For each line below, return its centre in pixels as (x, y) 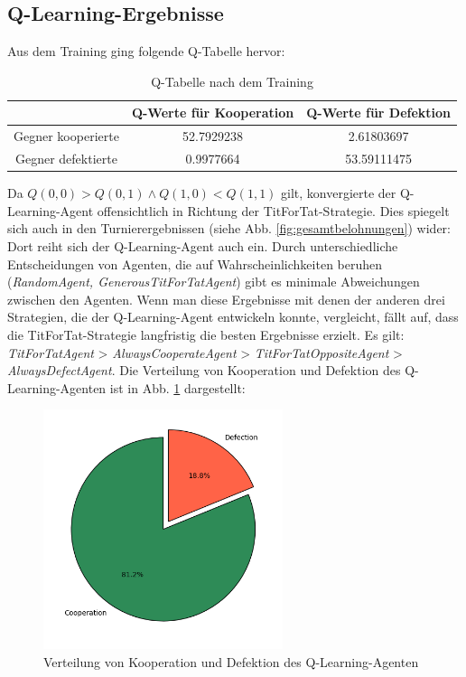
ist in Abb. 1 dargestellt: (177, 387)
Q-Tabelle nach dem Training (232, 81)
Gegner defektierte (66, 159)
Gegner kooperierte (66, 136)
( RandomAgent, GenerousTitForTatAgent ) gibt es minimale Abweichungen (214, 282)
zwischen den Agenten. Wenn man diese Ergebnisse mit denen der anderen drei (226, 299)
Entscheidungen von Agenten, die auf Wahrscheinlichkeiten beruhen (195, 263)
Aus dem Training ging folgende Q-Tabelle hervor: (146, 51)
